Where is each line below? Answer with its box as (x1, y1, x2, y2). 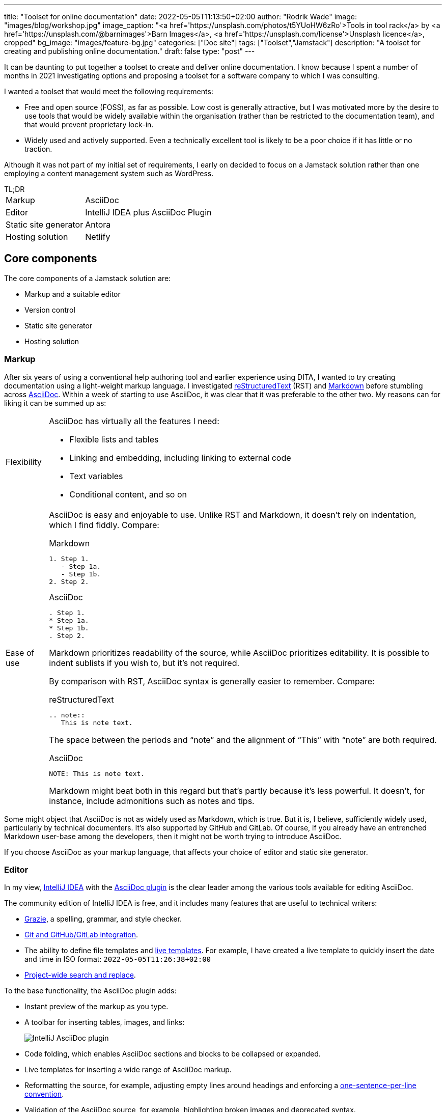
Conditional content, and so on (69, 489, 187, 499)
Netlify (85, 232, 110, 242)
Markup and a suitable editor (24, 289, 121, 298)
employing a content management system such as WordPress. (4, 169, 214, 178)
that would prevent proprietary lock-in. (24, 120, 154, 129)
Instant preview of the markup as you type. (24, 1002, 169, 1011)
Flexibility (6, 456, 42, 467)
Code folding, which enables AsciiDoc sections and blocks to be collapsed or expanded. (24, 1049, 321, 1059)
